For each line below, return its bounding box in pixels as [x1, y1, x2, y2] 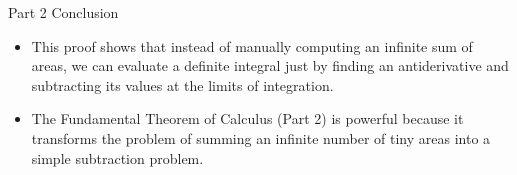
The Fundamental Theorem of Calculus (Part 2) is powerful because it [31, 108, 464, 129]
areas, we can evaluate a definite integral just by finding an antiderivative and [31, 55, 509, 76]
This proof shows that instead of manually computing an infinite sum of [31, 35, 473, 56]
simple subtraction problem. [31, 147, 204, 168]
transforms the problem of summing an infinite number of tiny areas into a [31, 127, 491, 148]
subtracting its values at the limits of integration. [31, 74, 334, 95]
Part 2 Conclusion [8, 2, 119, 22]
